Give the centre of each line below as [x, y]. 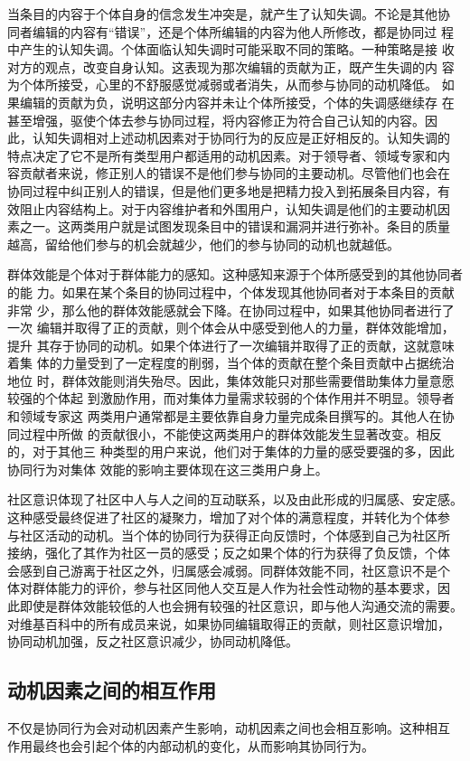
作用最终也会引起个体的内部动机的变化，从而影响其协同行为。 [191, 745]
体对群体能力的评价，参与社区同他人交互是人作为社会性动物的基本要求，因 [229, 588]
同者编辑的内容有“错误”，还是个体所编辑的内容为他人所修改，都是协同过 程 [230, 31]
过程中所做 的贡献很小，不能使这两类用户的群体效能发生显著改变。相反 [230, 433]
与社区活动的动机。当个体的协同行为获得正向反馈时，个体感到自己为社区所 [229, 535]
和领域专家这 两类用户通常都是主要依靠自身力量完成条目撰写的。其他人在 [225, 416]
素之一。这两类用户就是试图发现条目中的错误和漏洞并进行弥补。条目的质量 [229, 226]
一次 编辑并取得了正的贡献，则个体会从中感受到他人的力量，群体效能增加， [231, 328]
